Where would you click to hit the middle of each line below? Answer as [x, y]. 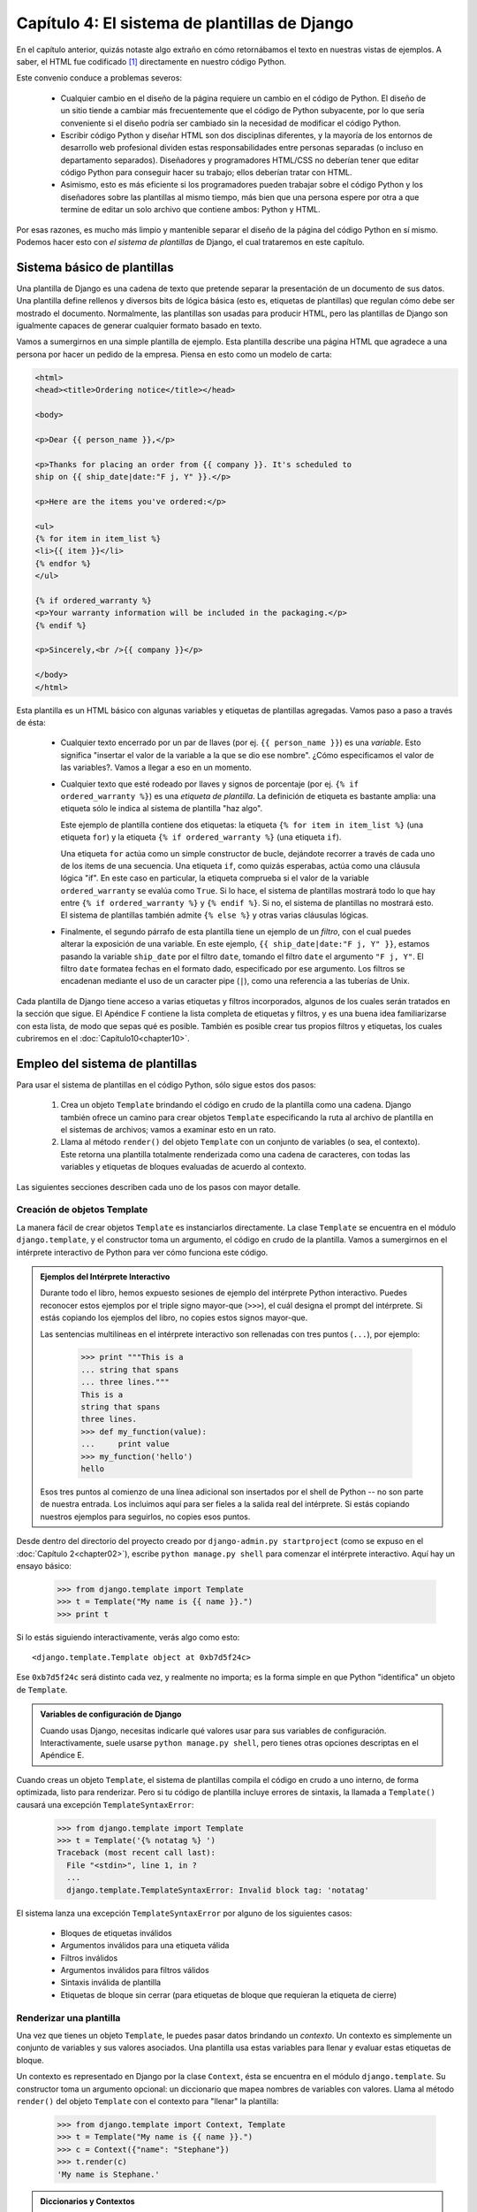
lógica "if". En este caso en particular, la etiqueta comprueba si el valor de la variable [215, 878]
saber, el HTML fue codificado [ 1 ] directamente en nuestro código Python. [151, 61]
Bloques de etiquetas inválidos [116, 1932]
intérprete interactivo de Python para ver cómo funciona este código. [142, 1252]
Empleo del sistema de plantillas [107, 1063]
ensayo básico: [44, 1565]
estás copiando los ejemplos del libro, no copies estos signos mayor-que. [174, 1317]
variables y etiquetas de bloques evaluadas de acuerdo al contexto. [183, 1167]
